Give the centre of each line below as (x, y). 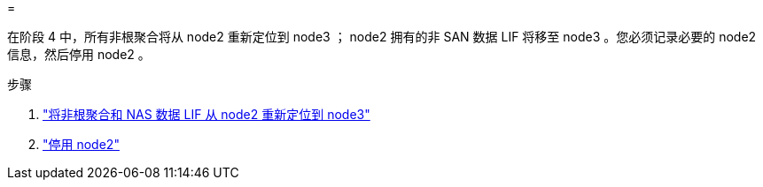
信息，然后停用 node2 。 (79, 54)
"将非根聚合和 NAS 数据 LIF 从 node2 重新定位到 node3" (206, 114)
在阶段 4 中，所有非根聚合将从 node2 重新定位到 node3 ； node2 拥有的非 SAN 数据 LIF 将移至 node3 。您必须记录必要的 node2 (382, 37)
